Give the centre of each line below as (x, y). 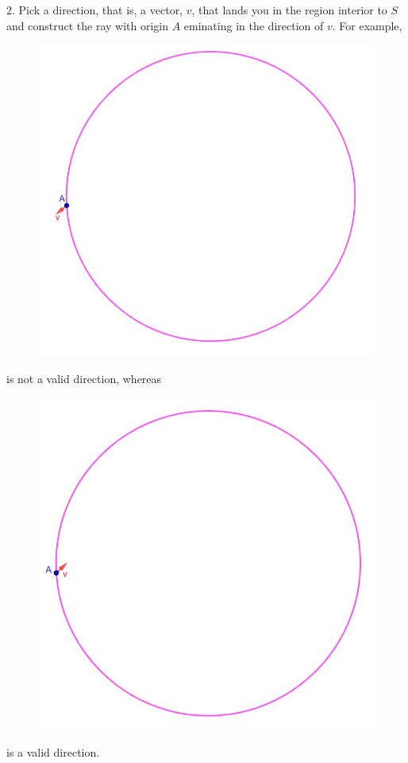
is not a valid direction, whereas (84, 378)
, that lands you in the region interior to (289, 10)
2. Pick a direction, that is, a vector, (95, 10)
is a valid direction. (53, 751)
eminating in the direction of (254, 25)
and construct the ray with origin (87, 25)
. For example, (367, 25)
